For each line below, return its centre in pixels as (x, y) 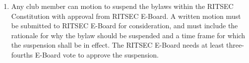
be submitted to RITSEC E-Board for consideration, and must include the (124, 26)
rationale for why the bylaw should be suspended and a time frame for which (128, 35)
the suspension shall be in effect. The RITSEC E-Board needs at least (118, 45)
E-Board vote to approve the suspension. (97, 54)
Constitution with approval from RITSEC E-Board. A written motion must (126, 16)
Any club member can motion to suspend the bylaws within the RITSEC (122, 6)
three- (235, 45)
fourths (22, 54)
